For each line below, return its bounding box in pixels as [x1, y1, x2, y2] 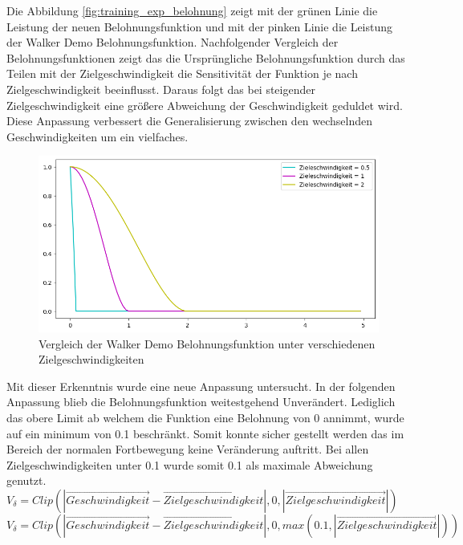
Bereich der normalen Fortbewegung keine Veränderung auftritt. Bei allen [6, 441, 369, 458]
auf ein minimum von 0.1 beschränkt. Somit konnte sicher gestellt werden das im [6, 425, 404, 441]
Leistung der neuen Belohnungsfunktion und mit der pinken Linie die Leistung [6, 18, 393, 35]
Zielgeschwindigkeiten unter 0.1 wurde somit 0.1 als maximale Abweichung [6, 456, 373, 473]
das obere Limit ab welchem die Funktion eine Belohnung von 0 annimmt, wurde [6, 409, 404, 425]
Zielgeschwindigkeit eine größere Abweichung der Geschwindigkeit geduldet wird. [6, 96, 403, 113]
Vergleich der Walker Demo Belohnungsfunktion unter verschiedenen [39, 335, 376, 352]
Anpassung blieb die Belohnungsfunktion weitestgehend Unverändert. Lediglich [6, 393, 396, 410]
